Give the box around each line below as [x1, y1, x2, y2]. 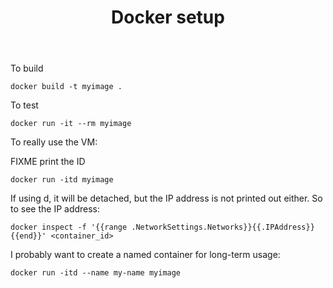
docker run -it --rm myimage [10, 119, 132, 129]
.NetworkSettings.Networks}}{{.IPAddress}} [131, 222, 315, 233]
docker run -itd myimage [10, 175, 114, 185]
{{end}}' [10, 231, 47, 241]
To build [10, 62, 44, 75]
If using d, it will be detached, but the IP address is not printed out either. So [10, 192, 323, 205]
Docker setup [111, 6, 225, 29]
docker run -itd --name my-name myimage [10, 268, 182, 278]
